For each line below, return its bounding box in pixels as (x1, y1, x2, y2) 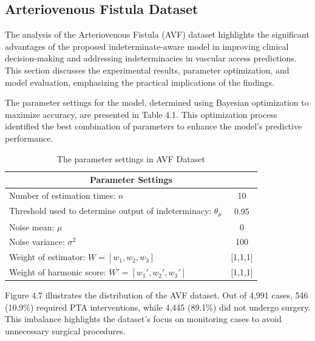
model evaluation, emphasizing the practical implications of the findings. (5, 75, 275, 88)
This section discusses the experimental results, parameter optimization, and (5, 63, 290, 76)
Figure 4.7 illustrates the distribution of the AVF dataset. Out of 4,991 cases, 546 (5, 289, 308, 301)
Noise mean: (9, 220, 55, 233)
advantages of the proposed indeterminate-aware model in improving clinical (5, 40, 289, 52)
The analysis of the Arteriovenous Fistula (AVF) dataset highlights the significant (5, 28, 310, 41)
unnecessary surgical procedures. (5, 324, 126, 337)
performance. (5, 131, 53, 144)
